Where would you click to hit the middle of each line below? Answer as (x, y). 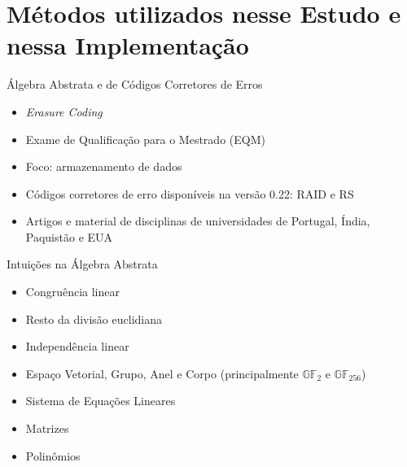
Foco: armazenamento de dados (104, 166)
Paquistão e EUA (69, 236)
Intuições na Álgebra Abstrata (82, 264)
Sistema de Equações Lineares (101, 401)
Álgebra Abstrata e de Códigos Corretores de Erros (135, 84)
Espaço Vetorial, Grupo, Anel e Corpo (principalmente (162, 373)
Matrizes (47, 428)
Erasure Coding (64, 111)
